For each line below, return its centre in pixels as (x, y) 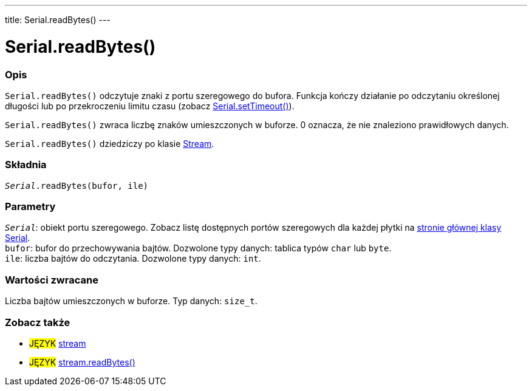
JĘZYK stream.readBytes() (82, 362)
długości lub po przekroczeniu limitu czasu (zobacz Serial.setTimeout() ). (150, 106)
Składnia (26, 165)
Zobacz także (38, 322)
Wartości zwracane (52, 280)
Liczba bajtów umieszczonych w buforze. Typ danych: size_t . (131, 301)
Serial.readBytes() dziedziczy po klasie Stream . (110, 143)
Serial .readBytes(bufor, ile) (77, 185)
